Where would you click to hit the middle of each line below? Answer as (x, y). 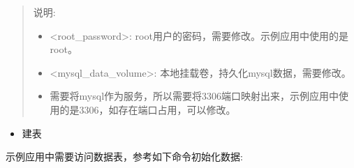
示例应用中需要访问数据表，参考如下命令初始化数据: (124, 156)
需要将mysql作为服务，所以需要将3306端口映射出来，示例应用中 (194, 96)
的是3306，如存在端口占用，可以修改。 (148, 109)
